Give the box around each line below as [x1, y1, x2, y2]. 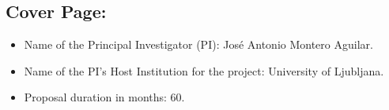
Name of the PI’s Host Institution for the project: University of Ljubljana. [24, 62, 384, 79]
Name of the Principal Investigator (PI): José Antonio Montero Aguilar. [24, 36, 373, 53]
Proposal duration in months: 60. [24, 89, 185, 105]
